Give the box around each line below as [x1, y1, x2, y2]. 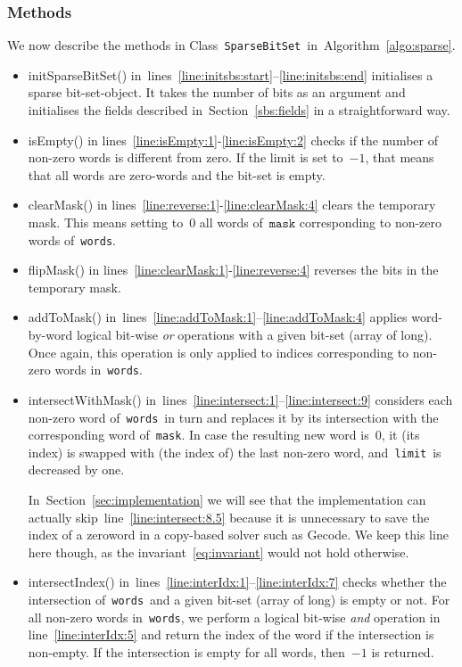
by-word [28, 325, 73, 344]
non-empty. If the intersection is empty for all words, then [28, 642, 345, 661]
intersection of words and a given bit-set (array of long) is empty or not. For [28, 590, 450, 609]
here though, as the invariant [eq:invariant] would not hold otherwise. [28, 542, 409, 561]
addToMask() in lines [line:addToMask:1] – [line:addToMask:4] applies [28, 308, 408, 326]
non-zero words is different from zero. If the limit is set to [28, 148, 343, 167]
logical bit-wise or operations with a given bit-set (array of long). [76, 325, 433, 344]
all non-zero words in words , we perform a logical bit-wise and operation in [28, 607, 441, 626]
